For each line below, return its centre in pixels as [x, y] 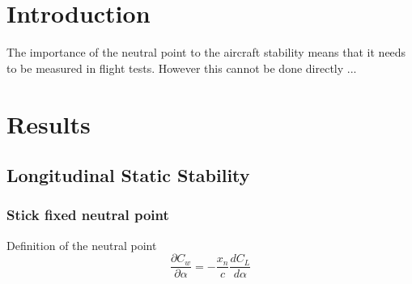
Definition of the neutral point [82, 245]
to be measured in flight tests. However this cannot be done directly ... [182, 68]
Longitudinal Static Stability [128, 175]
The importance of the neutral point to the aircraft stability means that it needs [206, 52]
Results [49, 123]
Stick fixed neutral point [88, 215]
